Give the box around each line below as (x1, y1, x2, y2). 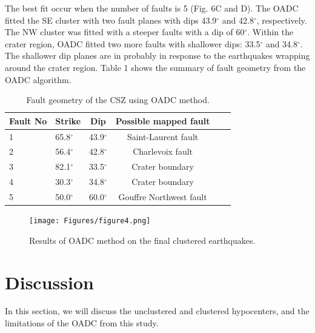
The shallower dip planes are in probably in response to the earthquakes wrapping (5, 49, 310, 62)
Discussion (5, 269, 94, 294)
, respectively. (256, 13, 307, 26)
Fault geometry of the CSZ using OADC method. (26, 93, 210, 106)
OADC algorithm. (5, 73, 71, 86)
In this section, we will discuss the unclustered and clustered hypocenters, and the (5, 304, 310, 317)
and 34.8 (265, 37, 298, 50)
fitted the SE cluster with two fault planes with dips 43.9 (5, 13, 217, 26)
